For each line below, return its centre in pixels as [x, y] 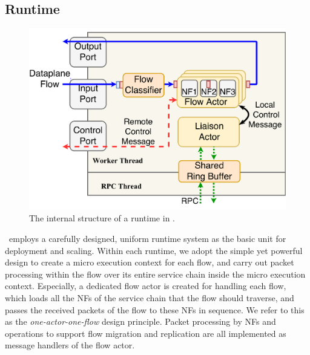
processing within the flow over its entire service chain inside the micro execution [155, 274]
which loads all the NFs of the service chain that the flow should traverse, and [150, 298]
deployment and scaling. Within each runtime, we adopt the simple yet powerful [154, 250]
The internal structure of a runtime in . [102, 218]
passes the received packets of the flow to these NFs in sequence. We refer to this [155, 309]
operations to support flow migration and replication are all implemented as [146, 333]
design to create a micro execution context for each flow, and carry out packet [150, 262]
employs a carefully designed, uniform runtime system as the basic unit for [147, 239]
